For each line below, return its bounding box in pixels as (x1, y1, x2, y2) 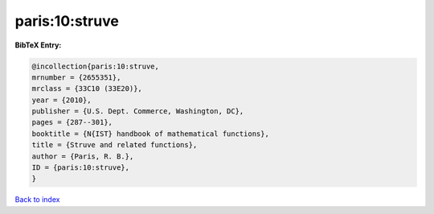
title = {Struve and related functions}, (31, 141, 198, 150)
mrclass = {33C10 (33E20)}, (31, 84, 142, 93)
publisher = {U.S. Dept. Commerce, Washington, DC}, (31, 107, 244, 116)
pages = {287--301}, (31, 117, 113, 127)
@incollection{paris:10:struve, (31, 61, 160, 71)
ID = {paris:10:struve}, (31, 163, 130, 172)
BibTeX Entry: (14, 40, 62, 50)
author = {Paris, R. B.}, (31, 151, 134, 161)
